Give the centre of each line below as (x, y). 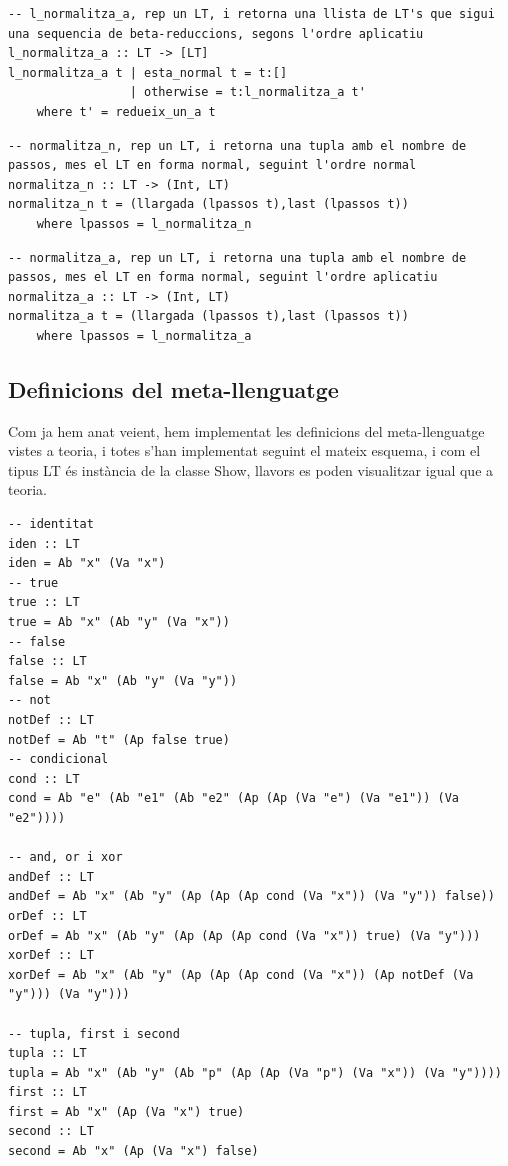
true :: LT (44, 602)
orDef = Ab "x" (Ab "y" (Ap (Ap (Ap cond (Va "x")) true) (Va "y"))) (244, 935)
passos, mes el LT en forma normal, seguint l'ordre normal (212, 165)
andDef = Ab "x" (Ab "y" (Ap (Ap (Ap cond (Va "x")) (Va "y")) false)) (251, 896)
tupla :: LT (47, 1053)
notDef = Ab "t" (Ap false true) (119, 739)
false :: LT (47, 661)
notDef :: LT (51, 720)
